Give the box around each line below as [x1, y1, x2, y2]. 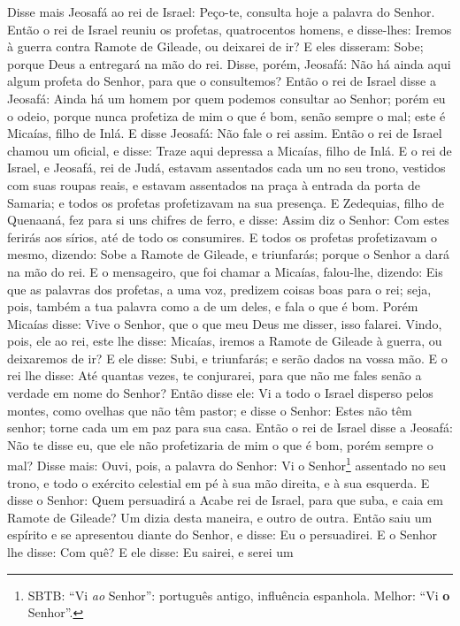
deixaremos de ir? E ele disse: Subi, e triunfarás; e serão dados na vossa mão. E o [7, 348, 448, 367]
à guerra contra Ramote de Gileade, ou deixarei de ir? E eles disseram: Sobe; [7, 37, 424, 56]
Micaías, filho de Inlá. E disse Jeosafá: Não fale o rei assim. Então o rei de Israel [7, 124, 442, 142]
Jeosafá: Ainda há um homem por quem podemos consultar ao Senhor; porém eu [7, 88, 446, 107]
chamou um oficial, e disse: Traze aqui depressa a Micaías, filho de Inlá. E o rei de [7, 141, 452, 159]
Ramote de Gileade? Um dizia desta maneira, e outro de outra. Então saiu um [7, 508, 433, 526]
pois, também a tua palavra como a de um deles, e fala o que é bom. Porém [7, 297, 418, 316]
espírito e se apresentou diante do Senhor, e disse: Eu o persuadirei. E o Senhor [7, 525, 438, 544]
